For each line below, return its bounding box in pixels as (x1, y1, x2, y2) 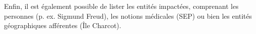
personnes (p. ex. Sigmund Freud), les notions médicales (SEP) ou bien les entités (4, 10, 252, 21)
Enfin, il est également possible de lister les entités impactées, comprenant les (4, 1, 239, 11)
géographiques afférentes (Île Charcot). (4, 20, 121, 31)
